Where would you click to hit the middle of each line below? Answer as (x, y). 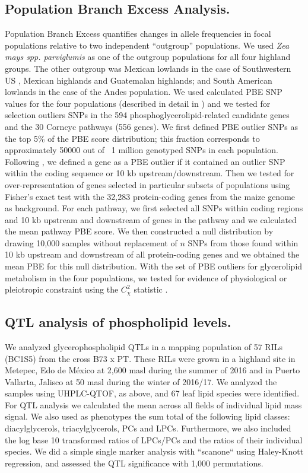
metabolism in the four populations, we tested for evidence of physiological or (146, 277)
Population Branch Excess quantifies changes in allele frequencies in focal (138, 34)
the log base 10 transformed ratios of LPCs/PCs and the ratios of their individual (154, 439)
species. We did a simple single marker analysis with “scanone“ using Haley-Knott (154, 451)
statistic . (151, 289)
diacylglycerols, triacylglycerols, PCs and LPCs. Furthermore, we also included (148, 428)
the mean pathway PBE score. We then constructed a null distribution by (139, 231)
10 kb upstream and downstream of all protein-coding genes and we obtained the (152, 254)
